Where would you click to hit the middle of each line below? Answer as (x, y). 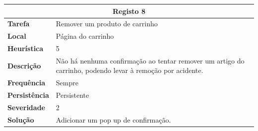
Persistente (72, 95)
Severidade (26, 107)
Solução (21, 119)
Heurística (26, 48)
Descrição (24, 65)
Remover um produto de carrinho (107, 24)
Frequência (27, 83)
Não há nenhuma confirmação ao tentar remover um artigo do (150, 60)
